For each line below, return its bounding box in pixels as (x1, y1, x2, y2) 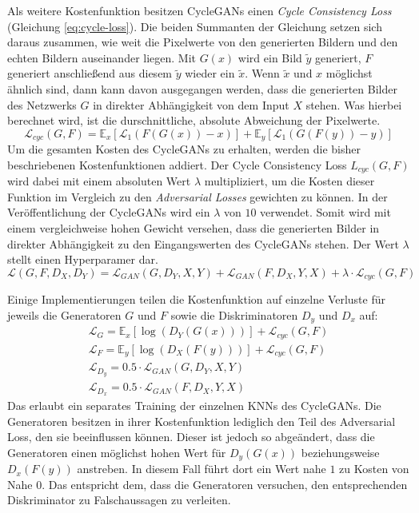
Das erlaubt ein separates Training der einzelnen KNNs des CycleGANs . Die (7, 397, 381, 414)
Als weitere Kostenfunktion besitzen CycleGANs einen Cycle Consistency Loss (7, 2, 392, 18)
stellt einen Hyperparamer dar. (7, 251, 158, 268)
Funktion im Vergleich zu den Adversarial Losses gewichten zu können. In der (7, 188, 388, 205)
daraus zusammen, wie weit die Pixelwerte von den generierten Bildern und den (7, 34, 398, 50)
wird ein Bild (237, 49, 302, 66)
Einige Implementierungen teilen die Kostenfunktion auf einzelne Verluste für (7, 291, 386, 308)
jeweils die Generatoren (7, 306, 122, 323)
